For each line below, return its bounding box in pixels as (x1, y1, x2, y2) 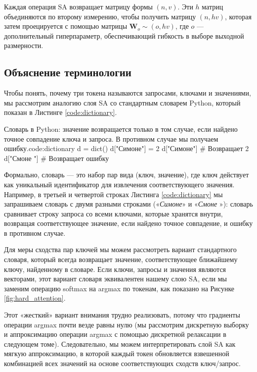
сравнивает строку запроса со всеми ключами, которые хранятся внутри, (4, 208, 223, 218)
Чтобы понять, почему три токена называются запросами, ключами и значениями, (4, 88, 251, 98)
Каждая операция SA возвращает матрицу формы (4, 1, 153, 11)
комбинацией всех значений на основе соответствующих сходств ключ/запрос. (4, 358, 241, 369)
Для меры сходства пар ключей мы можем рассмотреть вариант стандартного (4, 244, 237, 255)
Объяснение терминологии (4, 64, 131, 80)
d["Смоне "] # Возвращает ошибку (4, 153, 109, 163)
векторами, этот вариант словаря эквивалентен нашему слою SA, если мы (4, 273, 227, 284)
